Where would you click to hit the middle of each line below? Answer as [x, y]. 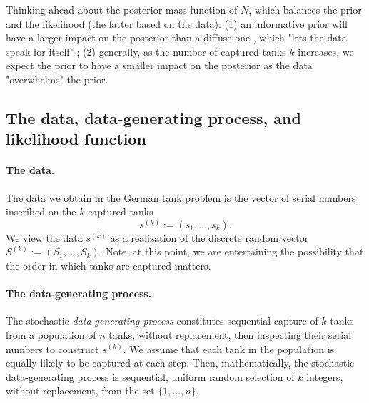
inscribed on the [41, 211]
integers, [325, 376]
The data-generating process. [79, 294]
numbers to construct [52, 348]
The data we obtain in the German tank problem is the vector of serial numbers [181, 197]
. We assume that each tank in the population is [229, 348]
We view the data [44, 237]
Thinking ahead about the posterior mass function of [122, 9]
